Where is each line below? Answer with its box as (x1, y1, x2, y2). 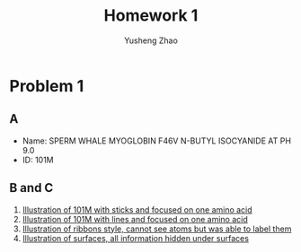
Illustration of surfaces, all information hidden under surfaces (22, 232, 250, 243)
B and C (9, 180, 54, 196)
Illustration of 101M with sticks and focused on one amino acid (22, 204, 253, 215)
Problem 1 (9, 75, 84, 96)
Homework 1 (103, 5, 199, 26)
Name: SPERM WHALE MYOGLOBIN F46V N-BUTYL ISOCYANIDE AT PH (22, 135, 292, 146)
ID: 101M (22, 154, 54, 165)
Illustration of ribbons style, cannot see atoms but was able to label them (22, 223, 292, 234)
